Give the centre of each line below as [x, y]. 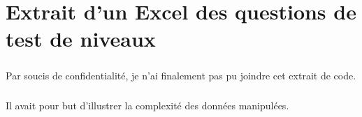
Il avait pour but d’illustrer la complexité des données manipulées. [147, 105]
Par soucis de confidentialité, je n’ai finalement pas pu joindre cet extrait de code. [181, 75]
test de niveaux [81, 39]
